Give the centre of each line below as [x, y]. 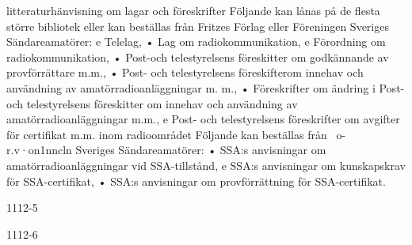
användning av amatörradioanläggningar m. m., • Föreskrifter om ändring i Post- [206, 87]
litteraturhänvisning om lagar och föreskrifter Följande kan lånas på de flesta [193, 10]
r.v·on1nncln [39, 150]
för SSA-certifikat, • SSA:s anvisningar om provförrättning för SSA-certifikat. [196, 181]
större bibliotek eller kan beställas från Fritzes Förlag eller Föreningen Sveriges [198, 26]
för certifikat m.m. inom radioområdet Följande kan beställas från [167, 134]
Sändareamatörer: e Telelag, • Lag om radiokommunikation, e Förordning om [196, 41]
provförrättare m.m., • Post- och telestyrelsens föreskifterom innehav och [185, 72]
